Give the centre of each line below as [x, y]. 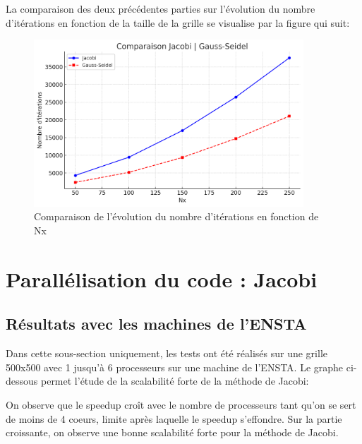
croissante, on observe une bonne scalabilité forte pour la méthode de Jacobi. [172, 432]
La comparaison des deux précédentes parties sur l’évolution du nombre [161, 8]
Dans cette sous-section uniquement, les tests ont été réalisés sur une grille [167, 353]
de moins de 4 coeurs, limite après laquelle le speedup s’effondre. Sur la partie [174, 418]
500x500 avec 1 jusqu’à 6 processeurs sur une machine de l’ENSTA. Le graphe [175, 367]
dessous [22, 381]
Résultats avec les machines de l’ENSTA [156, 324]
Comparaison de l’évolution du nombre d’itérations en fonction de [176, 216]
